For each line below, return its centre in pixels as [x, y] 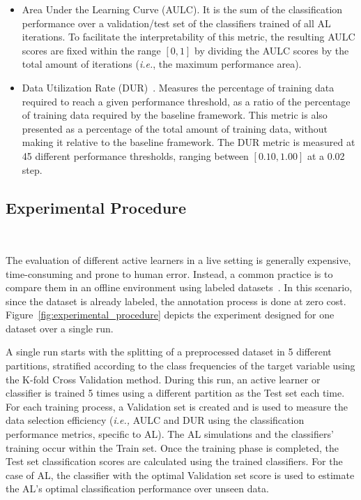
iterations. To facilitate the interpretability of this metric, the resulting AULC [189, 37]
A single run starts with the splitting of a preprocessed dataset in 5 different [169, 352]
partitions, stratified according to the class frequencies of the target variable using [180, 366]
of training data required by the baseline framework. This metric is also [175, 115]
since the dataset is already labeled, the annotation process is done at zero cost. [176, 301]
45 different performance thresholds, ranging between [135, 155]
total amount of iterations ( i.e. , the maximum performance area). [162, 64]
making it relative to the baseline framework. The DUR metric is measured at [189, 142]
